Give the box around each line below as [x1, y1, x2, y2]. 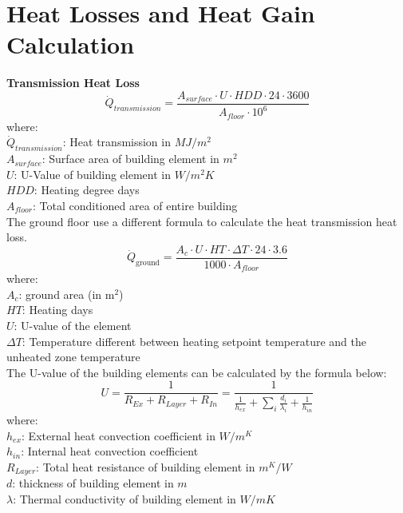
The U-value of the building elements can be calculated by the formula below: [6, 364, 387, 380]
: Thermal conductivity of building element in [13, 490, 236, 507]
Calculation [6, 28, 135, 61]
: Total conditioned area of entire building [32, 197, 238, 213]
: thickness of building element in [12, 475, 174, 491]
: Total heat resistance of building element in [36, 458, 255, 475]
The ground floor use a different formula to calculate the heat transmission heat [6, 213, 397, 229]
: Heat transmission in [62, 133, 171, 150]
